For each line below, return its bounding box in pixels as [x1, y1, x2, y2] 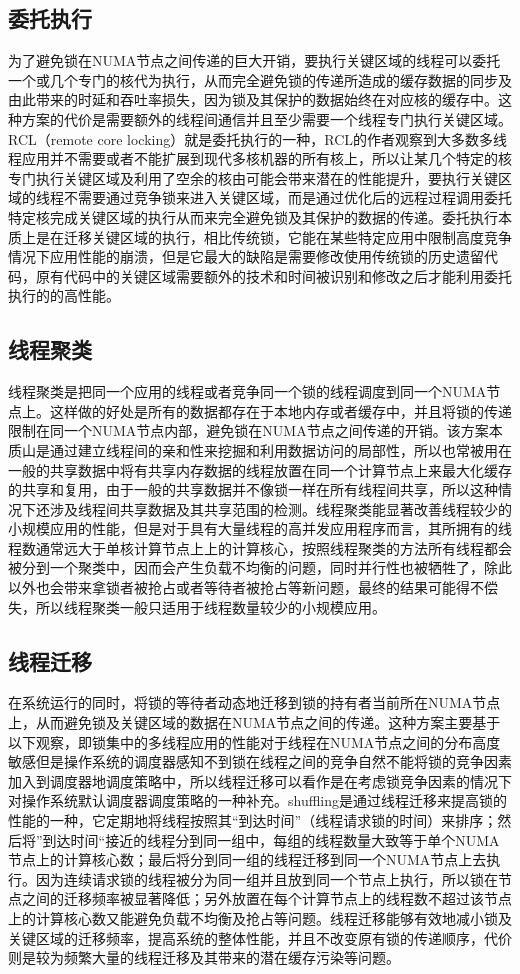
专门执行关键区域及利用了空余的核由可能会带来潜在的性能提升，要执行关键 [8, 167, 498, 188]
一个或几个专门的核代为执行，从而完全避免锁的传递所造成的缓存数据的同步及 [8, 69, 512, 90]
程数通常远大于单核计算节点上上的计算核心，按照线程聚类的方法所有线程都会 [8, 537, 512, 558]
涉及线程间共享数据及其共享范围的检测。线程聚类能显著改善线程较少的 [49, 498, 512, 519]
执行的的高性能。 [8, 285, 120, 306]
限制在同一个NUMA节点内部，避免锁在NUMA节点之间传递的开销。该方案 [8, 420, 489, 441]
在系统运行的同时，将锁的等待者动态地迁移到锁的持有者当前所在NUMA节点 [8, 692, 501, 713]
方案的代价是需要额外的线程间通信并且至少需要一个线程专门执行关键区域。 [21, 108, 512, 129]
